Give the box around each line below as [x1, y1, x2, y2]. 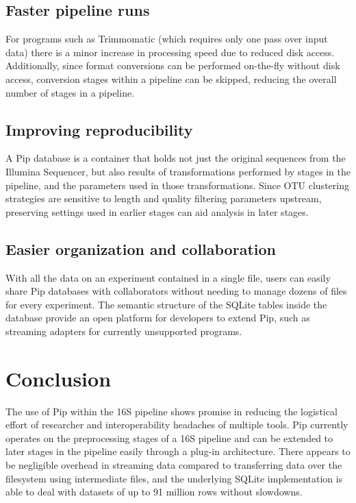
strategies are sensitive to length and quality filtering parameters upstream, [5, 191, 322, 206]
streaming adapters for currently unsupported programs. [5, 323, 242, 338]
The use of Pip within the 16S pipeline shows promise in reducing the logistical [5, 404, 338, 418]
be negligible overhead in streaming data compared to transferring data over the [5, 458, 342, 472]
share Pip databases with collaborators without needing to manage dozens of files [5, 284, 347, 298]
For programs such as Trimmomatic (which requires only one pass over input [5, 32, 328, 46]
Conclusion [5, 364, 112, 392]
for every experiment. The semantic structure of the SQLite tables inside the [5, 297, 327, 311]
